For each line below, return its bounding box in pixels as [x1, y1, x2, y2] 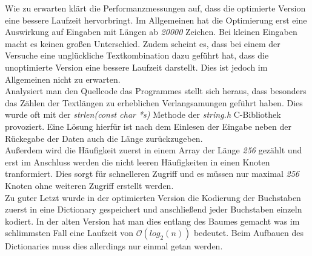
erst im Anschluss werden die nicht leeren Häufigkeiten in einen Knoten [5, 155, 270, 168]
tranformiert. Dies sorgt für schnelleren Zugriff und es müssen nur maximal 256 [5, 167, 299, 180]
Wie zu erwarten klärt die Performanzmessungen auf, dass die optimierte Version [5, 2, 306, 14]
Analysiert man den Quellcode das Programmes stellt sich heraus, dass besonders [5, 85, 307, 97]
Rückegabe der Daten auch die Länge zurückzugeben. [5, 132, 203, 144]
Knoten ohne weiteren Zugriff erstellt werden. [5, 179, 174, 191]
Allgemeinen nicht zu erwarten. [5, 72, 121, 85]
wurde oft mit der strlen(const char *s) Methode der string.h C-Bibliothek [5, 108, 281, 121]
